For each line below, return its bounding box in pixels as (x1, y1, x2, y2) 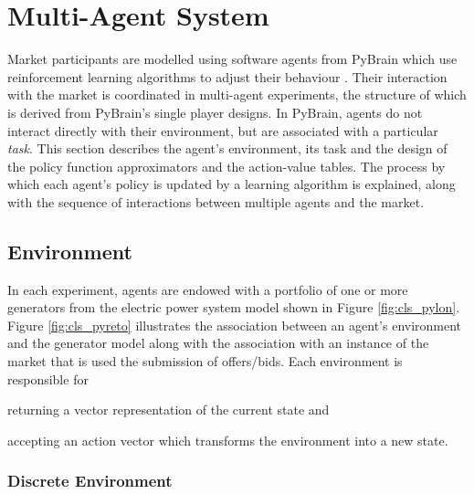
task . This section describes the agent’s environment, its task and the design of (7, 139, 448, 158)
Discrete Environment (7, 469, 173, 492)
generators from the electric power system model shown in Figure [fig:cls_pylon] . (7, 298, 460, 317)
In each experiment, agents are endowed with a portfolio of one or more (7, 279, 408, 299)
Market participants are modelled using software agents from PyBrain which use (7, 49, 458, 68)
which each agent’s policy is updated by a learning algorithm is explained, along (7, 174, 456, 194)
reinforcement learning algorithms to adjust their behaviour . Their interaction (7, 67, 448, 86)
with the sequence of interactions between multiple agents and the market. (7, 192, 425, 211)
